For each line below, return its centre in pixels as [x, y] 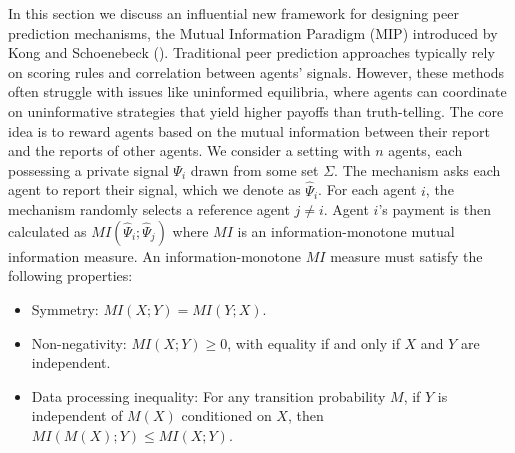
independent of [77, 415]
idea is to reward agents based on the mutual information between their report [249, 130]
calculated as [47, 230]
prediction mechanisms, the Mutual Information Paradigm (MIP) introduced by [253, 32]
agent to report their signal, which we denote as [154, 189]
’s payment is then [434, 209]
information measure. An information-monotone [155, 255]
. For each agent [367, 189]
